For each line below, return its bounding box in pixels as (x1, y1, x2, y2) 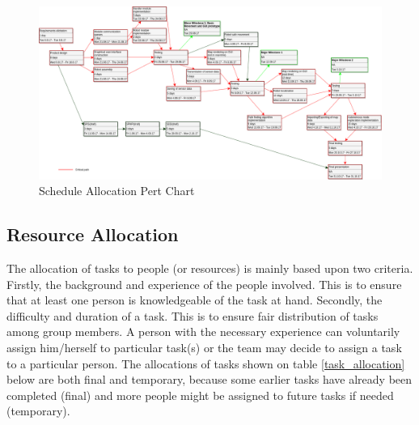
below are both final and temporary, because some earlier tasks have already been (6, 371, 413, 388)
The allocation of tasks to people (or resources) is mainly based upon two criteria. (6, 260, 413, 277)
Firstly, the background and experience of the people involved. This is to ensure (6, 275, 402, 292)
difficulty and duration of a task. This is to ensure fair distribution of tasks (6, 307, 379, 324)
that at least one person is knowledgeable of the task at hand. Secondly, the (6, 291, 383, 308)
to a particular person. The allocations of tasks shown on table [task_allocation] (6, 355, 405, 372)
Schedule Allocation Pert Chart (39, 182, 195, 199)
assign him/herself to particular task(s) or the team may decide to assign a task (6, 339, 402, 356)
